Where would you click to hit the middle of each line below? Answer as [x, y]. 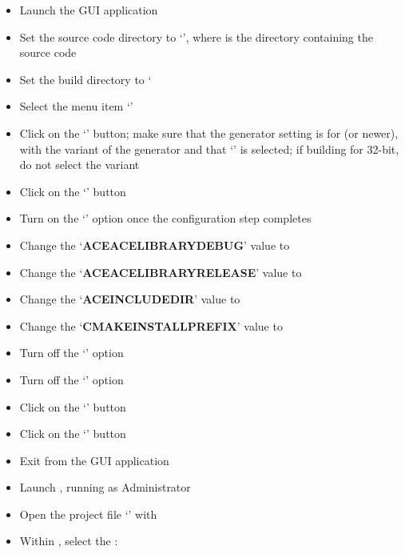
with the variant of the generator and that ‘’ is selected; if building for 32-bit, [209, 149]
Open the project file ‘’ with [88, 514]
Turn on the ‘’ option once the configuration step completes [165, 218]
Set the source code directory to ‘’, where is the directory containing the [196, 36]
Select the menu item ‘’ [76, 106]
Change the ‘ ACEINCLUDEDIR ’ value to [130, 299]
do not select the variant [79, 165]
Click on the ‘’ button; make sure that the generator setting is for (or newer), [209, 132]
